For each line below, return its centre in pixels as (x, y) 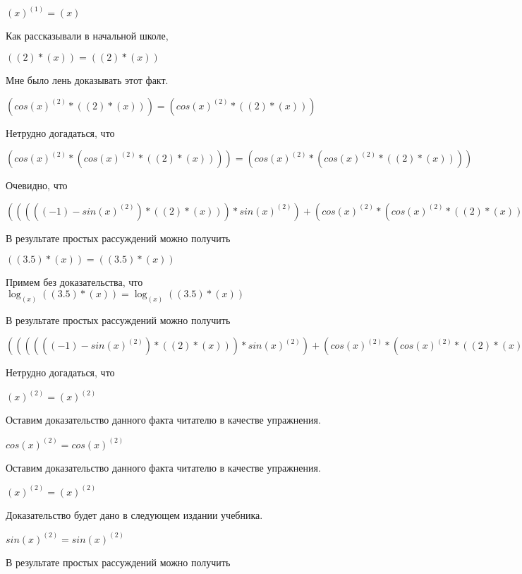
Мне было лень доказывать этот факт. (87, 80)
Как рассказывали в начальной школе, (87, 36)
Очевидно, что (37, 185)
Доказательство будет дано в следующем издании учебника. (134, 514)
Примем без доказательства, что (74, 282)
